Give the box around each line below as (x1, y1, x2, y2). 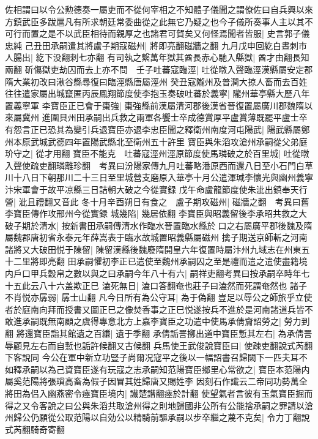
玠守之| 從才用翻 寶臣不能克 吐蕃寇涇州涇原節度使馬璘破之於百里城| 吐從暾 (5, 147, 309, 160)
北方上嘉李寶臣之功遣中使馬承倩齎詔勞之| (116, 315, 281, 328)
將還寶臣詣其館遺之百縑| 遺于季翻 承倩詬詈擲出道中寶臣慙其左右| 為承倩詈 (16, 327, 312, 340)
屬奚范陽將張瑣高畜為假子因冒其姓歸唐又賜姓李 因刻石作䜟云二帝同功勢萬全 (5, 375, 308, 388)
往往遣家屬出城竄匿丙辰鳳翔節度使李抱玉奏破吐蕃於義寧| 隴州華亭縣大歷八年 (5, 87, 310, 100)
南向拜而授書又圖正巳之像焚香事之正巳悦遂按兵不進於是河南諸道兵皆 (30, 302, 305, 315)
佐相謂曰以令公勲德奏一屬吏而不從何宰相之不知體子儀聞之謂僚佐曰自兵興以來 (5, 3, 313, 15)
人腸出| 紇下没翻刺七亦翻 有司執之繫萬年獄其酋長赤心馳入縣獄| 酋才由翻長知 (5, 51, 309, 64)
